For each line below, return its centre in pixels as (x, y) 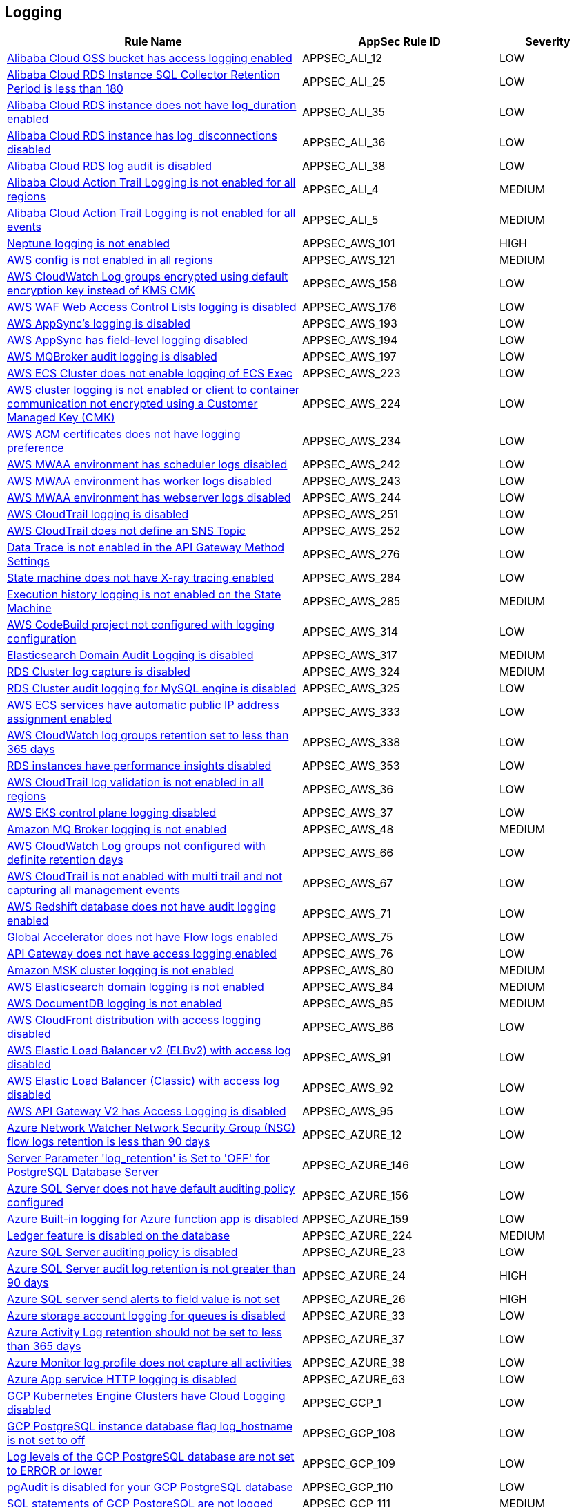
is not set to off (46, 1440)
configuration (42, 639)
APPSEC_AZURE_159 (356, 1219)
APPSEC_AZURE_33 (354, 1316)
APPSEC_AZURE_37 (354, 1339)
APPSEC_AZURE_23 (354, 1252)
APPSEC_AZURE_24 (354, 1276)
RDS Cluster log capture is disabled (99, 672)
